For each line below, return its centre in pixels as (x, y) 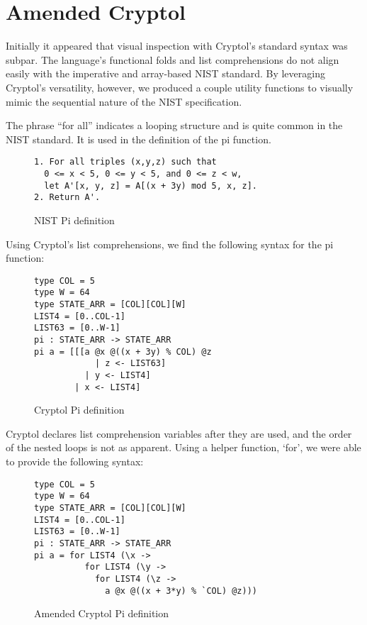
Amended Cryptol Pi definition (102, 613)
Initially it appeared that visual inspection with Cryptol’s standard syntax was (177, 46)
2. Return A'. (67, 198)
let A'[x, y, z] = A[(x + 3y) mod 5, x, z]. (151, 186)
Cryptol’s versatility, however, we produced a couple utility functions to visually (180, 87)
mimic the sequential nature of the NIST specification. (124, 101)
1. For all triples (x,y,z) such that (125, 162)
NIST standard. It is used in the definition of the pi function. (139, 139)
